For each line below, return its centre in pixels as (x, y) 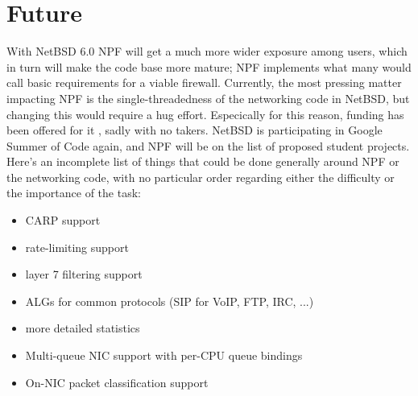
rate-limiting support (77, 247)
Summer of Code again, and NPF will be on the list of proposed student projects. (208, 145)
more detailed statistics (83, 328)
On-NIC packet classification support (117, 382)
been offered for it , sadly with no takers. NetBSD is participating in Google (195, 130)
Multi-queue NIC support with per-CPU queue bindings (164, 355)
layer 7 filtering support (84, 274)
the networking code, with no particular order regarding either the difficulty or (201, 177)
